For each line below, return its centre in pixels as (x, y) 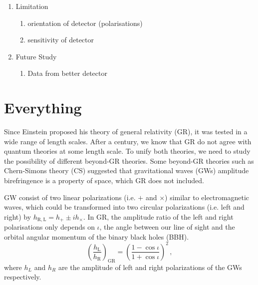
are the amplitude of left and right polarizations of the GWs (150, 267)
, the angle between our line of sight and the (167, 227)
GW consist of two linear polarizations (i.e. (70, 197)
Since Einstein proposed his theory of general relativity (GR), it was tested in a (126, 132)
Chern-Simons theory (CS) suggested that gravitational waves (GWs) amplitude (127, 170)
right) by (18, 216)
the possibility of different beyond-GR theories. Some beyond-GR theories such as (129, 160)
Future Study (36, 56)
